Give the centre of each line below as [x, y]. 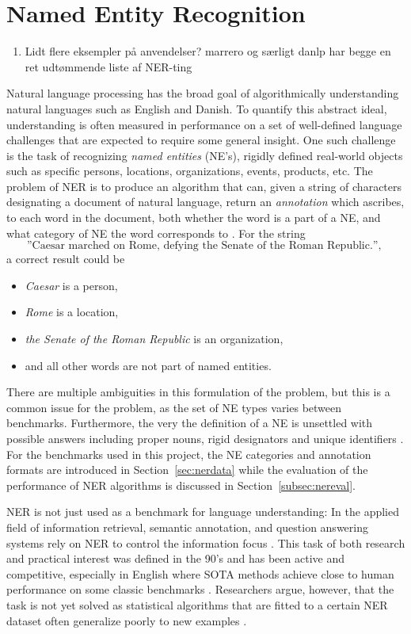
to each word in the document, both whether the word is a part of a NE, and [194, 218]
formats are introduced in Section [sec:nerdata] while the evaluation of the [187, 470]
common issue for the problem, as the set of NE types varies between [174, 407]
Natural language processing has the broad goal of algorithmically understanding [203, 93]
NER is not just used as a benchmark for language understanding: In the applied [203, 512]
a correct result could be [66, 259]
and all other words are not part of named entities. [148, 365]
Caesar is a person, [71, 285]
